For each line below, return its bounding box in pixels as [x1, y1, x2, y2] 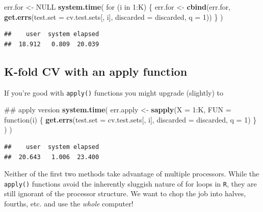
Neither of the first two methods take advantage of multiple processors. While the [4, 168, 259, 179]
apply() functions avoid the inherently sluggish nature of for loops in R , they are [4, 178, 257, 189]
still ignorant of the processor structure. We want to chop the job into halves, [4, 188, 246, 199]
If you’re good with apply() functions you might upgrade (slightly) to [4, 87, 223, 98]
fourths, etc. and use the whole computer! [4, 198, 134, 209]
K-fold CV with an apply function [4, 63, 188, 79]
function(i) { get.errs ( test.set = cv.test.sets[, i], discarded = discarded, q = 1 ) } [4, 114, 257, 125]
